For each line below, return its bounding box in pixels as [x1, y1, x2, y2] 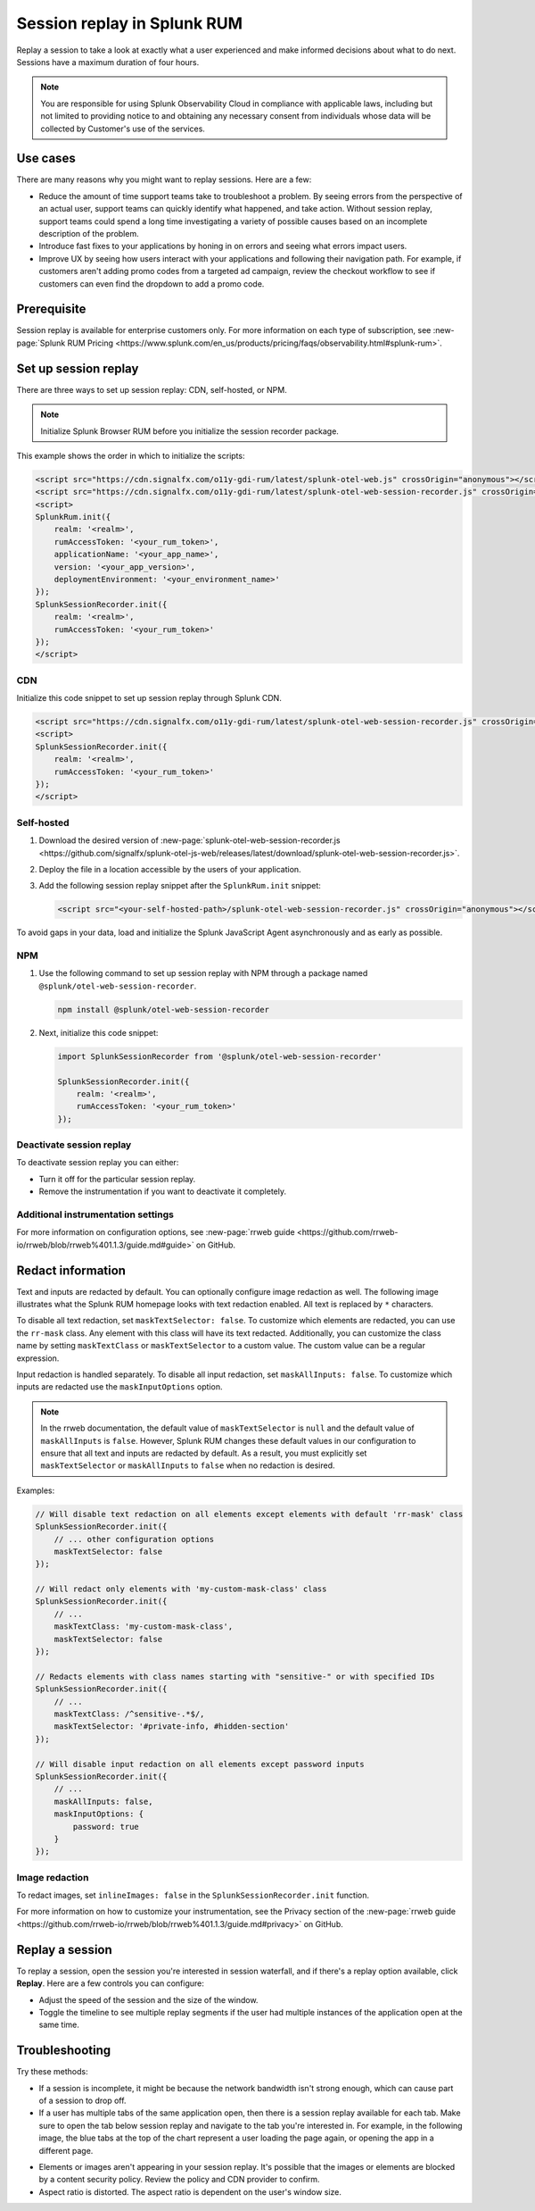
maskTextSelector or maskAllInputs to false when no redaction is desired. [40, 1460, 335, 1471]
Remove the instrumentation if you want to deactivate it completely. [38, 1186, 287, 1197]
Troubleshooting [16, 2043, 111, 2058]
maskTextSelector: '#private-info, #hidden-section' [53, 1722, 290, 1731]
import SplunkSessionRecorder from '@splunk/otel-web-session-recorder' [57, 1051, 383, 1062]
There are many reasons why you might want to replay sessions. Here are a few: [16, 174, 312, 185]
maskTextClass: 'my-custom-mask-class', [53, 1622, 234, 1631]
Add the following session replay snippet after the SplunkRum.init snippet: [38, 880, 321, 891]
